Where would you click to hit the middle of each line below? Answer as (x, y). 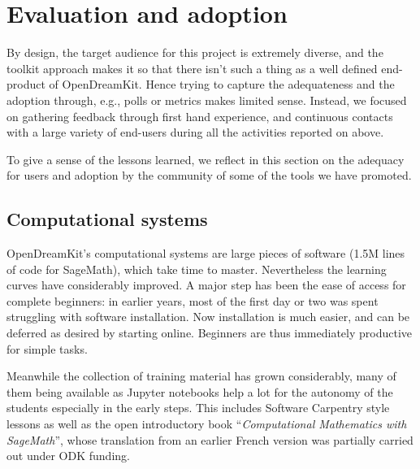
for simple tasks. (47, 348)
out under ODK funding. (68, 456)
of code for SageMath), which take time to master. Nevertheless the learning (197, 269)
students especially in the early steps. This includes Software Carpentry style (198, 408)
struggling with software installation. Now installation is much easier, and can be (208, 317)
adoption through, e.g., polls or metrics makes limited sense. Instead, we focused (207, 100)
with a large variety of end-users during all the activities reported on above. (195, 132)
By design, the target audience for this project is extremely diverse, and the (195, 52)
